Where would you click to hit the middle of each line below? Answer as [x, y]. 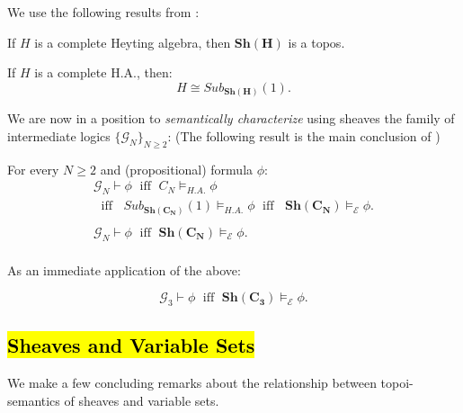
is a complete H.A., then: [103, 72]
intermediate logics [59, 135]
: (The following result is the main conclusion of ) [304, 135]
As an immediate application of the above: [124, 269]
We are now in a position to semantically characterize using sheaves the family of [231, 118]
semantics [34, 400]
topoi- [397, 383]
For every [33, 169]
